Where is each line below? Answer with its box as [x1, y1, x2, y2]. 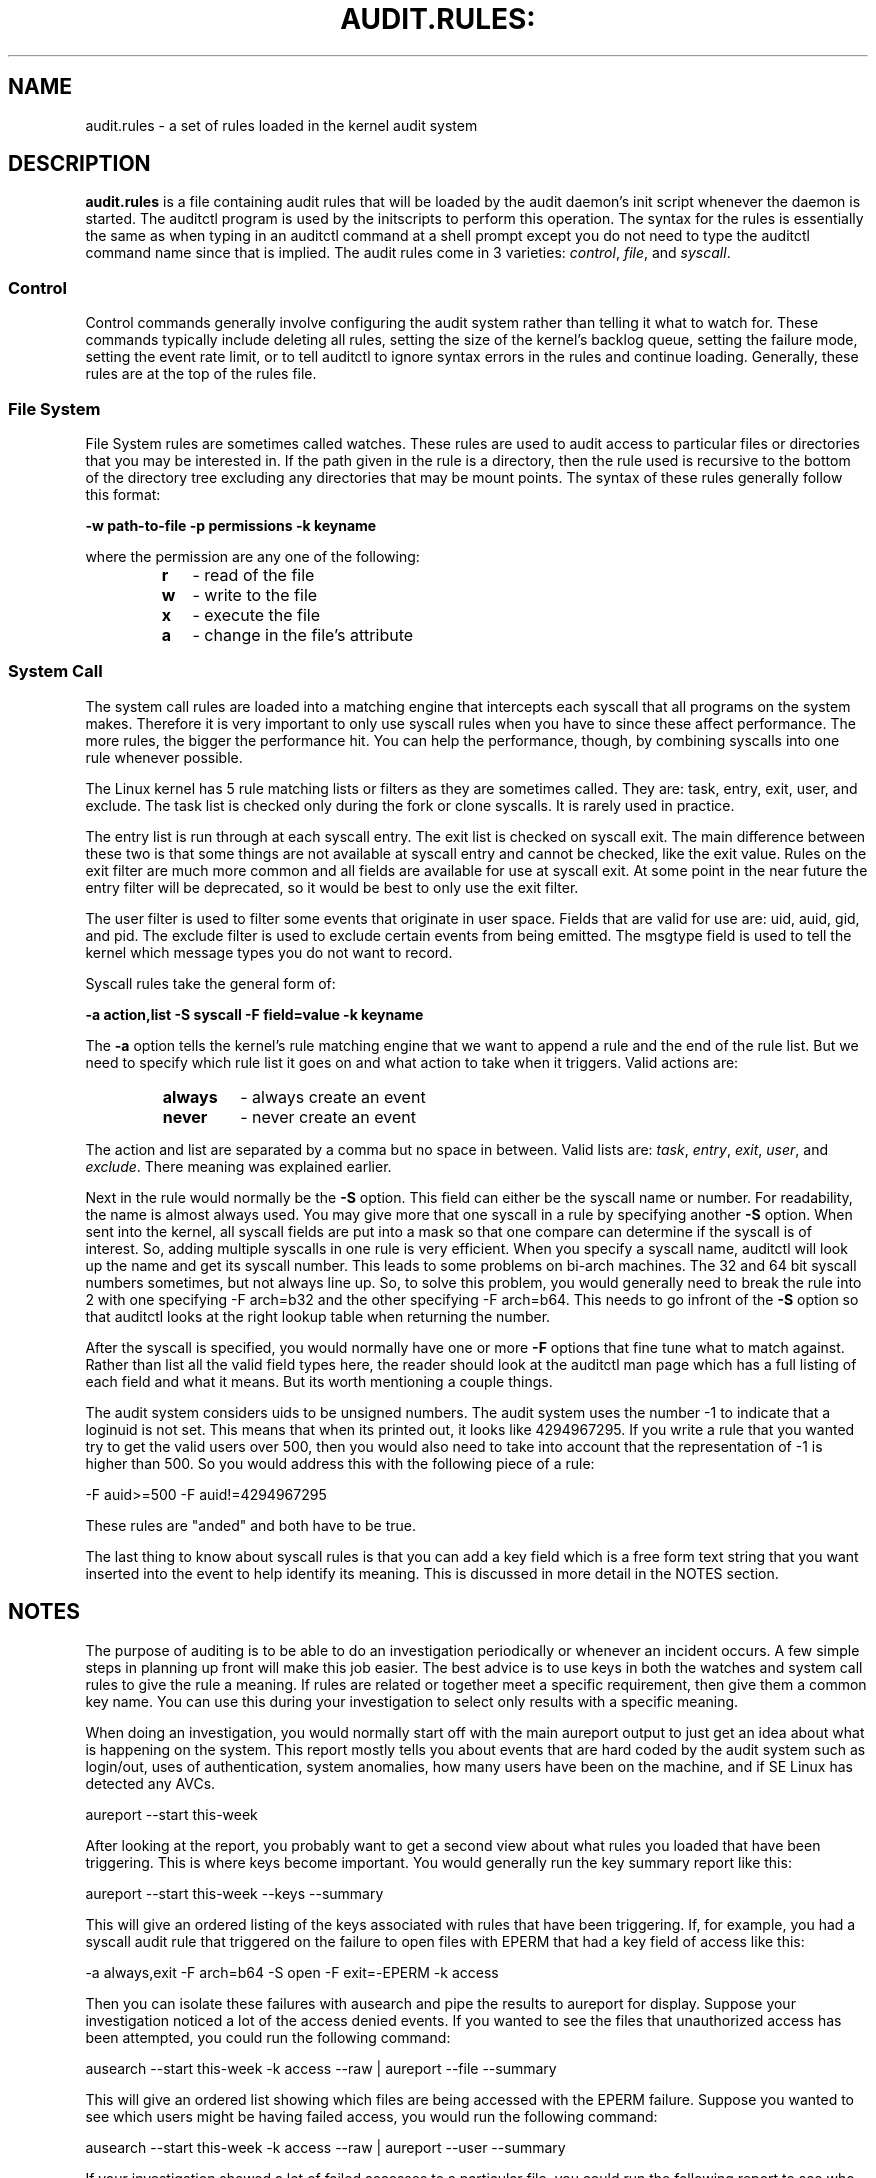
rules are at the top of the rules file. [85, 365, 317, 383]
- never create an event [240, 1106, 416, 1127]
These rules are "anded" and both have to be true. [85, 1516, 417, 1534]
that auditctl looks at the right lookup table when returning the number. [85, 1307, 551, 1325]
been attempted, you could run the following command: [85, 2028, 451, 2046]
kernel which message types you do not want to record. [85, 943, 453, 961]
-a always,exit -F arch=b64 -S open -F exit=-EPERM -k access [85, 1963, 499, 1981]
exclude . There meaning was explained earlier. [85, 1157, 392, 1175]
